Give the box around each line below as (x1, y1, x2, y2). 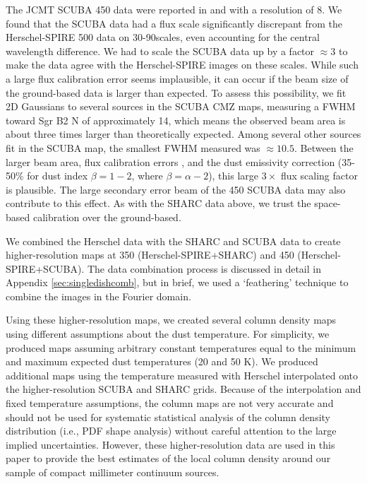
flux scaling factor (280, 168, 358, 183)
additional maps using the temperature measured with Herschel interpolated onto (6, 367, 359, 382)
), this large (208, 168, 259, 183)
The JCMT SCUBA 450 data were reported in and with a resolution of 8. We (6, 2, 342, 16)
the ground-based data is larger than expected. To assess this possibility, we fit (6, 85, 347, 100)
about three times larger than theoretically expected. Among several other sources (6, 126, 361, 141)
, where (131, 168, 163, 183)
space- (314, 196, 341, 211)
